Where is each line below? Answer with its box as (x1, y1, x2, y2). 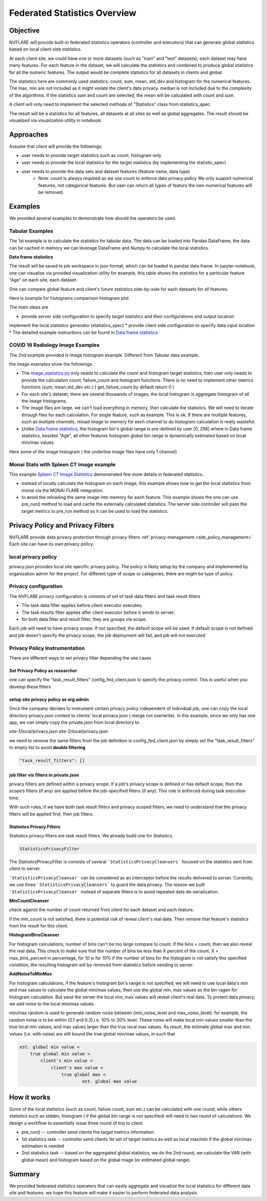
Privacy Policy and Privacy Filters (9, 521, 115, 530)
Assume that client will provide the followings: (9, 143, 103, 149)
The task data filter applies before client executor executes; (21, 602, 143, 608)
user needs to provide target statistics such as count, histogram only (21, 153, 162, 159)
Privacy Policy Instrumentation (9, 645, 85, 652)
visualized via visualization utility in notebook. (9, 117, 102, 123)
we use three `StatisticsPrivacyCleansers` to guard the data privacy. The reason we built (9, 882, 205, 888)
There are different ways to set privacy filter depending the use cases (9, 655, 151, 661)
